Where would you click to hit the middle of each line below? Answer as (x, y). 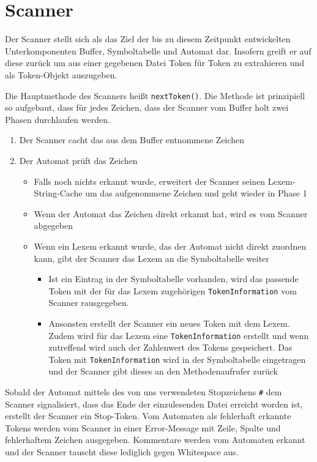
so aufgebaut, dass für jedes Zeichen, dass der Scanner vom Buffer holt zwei (147, 107)
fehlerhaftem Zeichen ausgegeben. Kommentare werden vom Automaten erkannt (155, 440)
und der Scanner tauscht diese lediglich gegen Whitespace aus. (122, 452)
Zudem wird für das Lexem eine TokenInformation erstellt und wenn (179, 335)
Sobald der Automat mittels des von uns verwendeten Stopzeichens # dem (144, 392)
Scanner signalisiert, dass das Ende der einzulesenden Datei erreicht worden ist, (154, 404)
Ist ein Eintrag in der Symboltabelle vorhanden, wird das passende (173, 279)
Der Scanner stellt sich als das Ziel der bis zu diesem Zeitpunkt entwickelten (148, 39)
